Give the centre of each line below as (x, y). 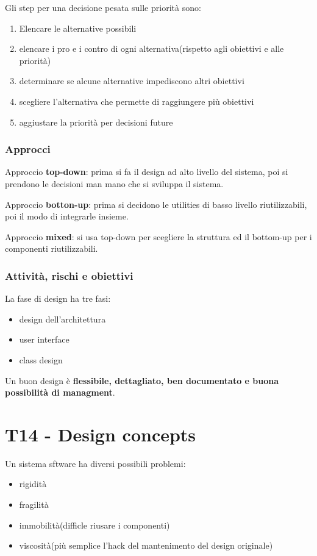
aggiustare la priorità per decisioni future (96, 122)
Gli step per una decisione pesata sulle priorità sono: (103, 7)
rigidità (33, 484)
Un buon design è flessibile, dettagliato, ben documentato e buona (142, 380)
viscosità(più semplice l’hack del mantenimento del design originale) (146, 545)
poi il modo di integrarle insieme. (67, 216)
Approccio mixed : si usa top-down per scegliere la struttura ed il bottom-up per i (158, 236)
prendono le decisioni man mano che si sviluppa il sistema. (114, 183)
